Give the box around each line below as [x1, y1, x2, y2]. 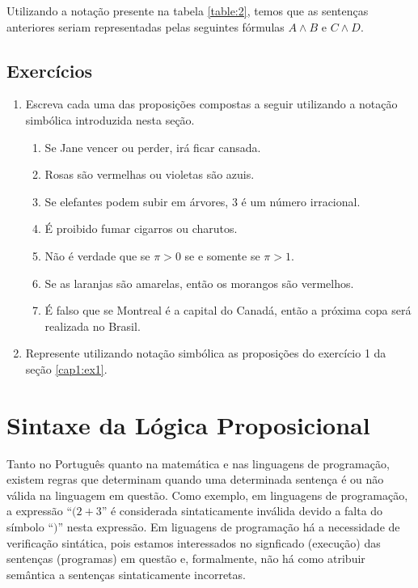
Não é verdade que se [44, 247, 150, 264]
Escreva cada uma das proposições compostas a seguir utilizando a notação [25, 95, 398, 112]
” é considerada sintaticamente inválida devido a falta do [101, 502, 383, 519]
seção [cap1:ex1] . [25, 360, 108, 377]
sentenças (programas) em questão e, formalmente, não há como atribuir [6, 550, 365, 567]
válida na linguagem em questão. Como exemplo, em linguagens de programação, [6, 486, 408, 503]
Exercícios [6, 57, 93, 82]
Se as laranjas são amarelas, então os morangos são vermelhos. [44, 274, 354, 291]
